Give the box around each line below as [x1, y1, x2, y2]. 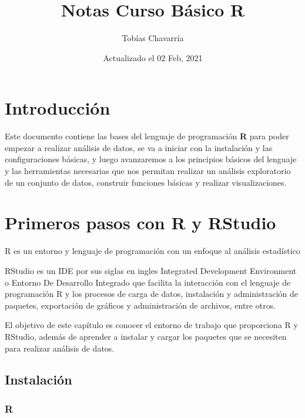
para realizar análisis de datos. [5, 342, 115, 354]
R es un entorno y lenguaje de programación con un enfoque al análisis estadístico [5, 245, 300, 257]
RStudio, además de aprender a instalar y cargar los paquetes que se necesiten [5, 330, 287, 342]
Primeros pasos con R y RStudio [5, 210, 276, 235]
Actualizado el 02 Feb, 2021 [103, 51, 203, 63]
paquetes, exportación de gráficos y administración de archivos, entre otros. [5, 299, 276, 311]
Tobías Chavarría [122, 32, 184, 44]
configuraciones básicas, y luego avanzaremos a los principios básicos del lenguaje [5, 153, 297, 165]
